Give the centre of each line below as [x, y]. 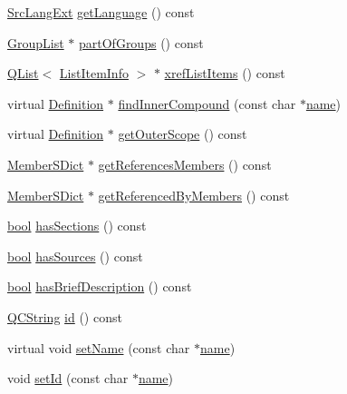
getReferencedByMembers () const [194, 195]
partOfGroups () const [141, 42]
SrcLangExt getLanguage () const [101, 12]
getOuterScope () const [183, 134]
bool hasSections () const [77, 226]
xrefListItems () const [225, 73]
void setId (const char [68, 378]
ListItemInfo [94, 73]
